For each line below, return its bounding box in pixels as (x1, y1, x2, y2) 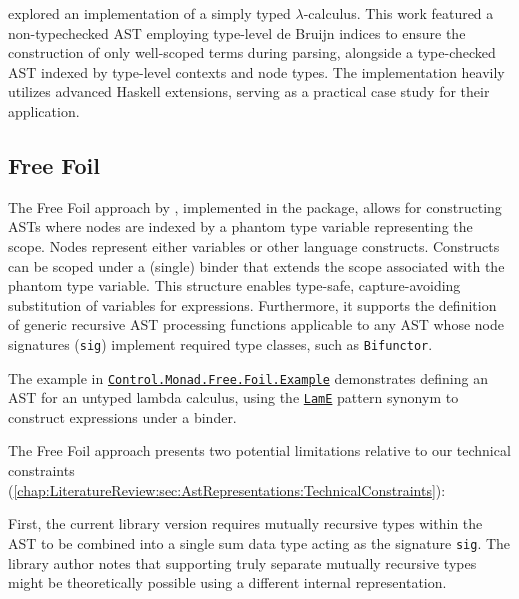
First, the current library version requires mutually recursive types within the (8, 513, 483, 534)
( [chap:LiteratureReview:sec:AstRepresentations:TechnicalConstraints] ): (8, 479, 446, 500)
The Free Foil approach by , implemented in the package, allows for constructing (8, 196, 502, 217)
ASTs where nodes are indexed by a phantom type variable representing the (8, 216, 473, 237)
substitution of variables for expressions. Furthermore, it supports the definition (8, 294, 497, 315)
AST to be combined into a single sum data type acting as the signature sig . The (8, 532, 511, 553)
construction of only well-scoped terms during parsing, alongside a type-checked (8, 42, 496, 63)
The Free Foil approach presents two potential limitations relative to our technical (8, 440, 511, 461)
